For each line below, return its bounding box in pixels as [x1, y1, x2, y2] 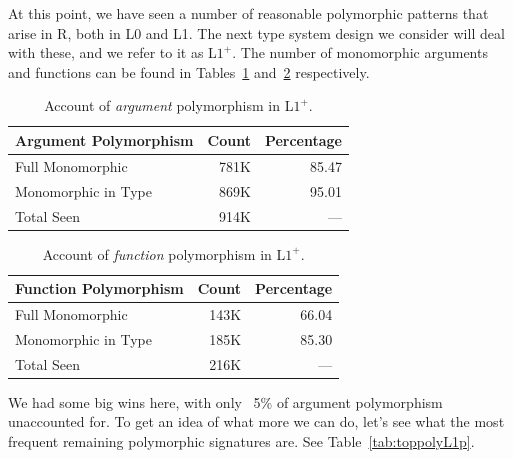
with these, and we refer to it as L [8, 42, 217, 63]
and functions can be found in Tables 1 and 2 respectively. [8, 61, 370, 82]
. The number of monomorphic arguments [232, 42, 488, 63]
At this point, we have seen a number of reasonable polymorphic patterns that [8, 3, 489, 23]
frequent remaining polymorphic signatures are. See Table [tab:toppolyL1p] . [8, 431, 475, 451]
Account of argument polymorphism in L [44, 95, 294, 116]
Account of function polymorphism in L [42, 243, 286, 264]
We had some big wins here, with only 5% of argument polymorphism [8, 391, 443, 412]
